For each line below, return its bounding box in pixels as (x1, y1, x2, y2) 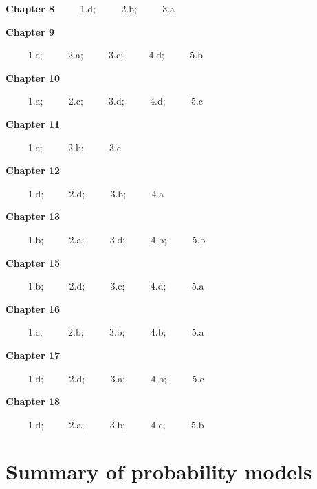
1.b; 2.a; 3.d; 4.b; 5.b (28, 232, 206, 246)
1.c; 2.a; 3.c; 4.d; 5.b (28, 47, 204, 62)
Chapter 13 (6, 209, 61, 224)
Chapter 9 (6, 24, 55, 39)
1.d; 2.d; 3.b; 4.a (28, 186, 164, 200)
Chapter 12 (6, 163, 61, 177)
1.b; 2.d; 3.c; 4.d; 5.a (28, 279, 204, 293)
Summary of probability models (6, 457, 312, 486)
